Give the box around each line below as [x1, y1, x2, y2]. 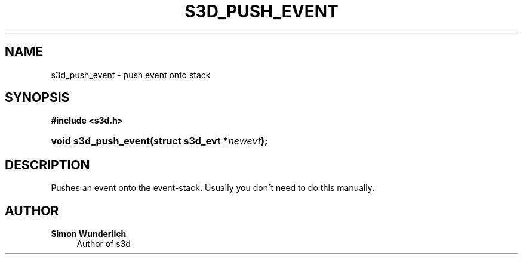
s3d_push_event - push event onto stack [51, 69, 211, 80]
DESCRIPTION [5, 157, 90, 172]
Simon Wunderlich [51, 229, 127, 239]
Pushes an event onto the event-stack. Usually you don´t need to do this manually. [51, 183, 375, 193]
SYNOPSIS [5, 90, 70, 106]
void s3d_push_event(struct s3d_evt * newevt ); [51, 135, 268, 147]
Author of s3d [76, 239, 131, 249]
